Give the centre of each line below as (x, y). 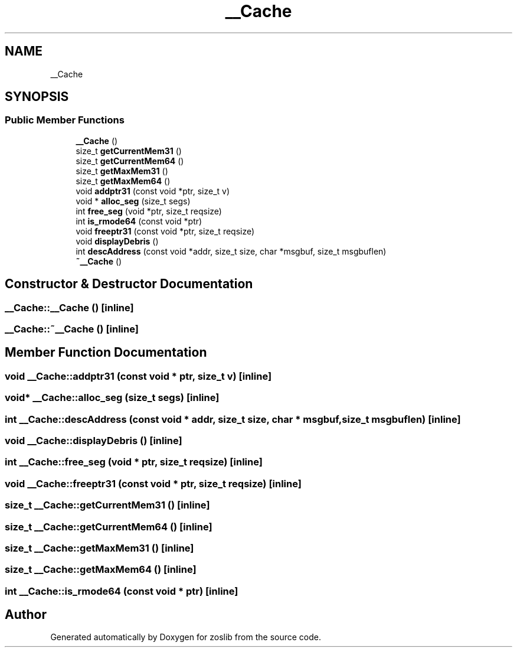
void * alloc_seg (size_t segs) (133, 201)
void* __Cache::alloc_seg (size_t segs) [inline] (112, 398)
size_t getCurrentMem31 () (129, 151)
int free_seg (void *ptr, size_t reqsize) (149, 211)
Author (26, 615)
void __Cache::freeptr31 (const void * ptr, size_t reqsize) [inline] (153, 483)
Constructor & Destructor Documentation (129, 284)
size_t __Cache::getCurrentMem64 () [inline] (109, 527)
